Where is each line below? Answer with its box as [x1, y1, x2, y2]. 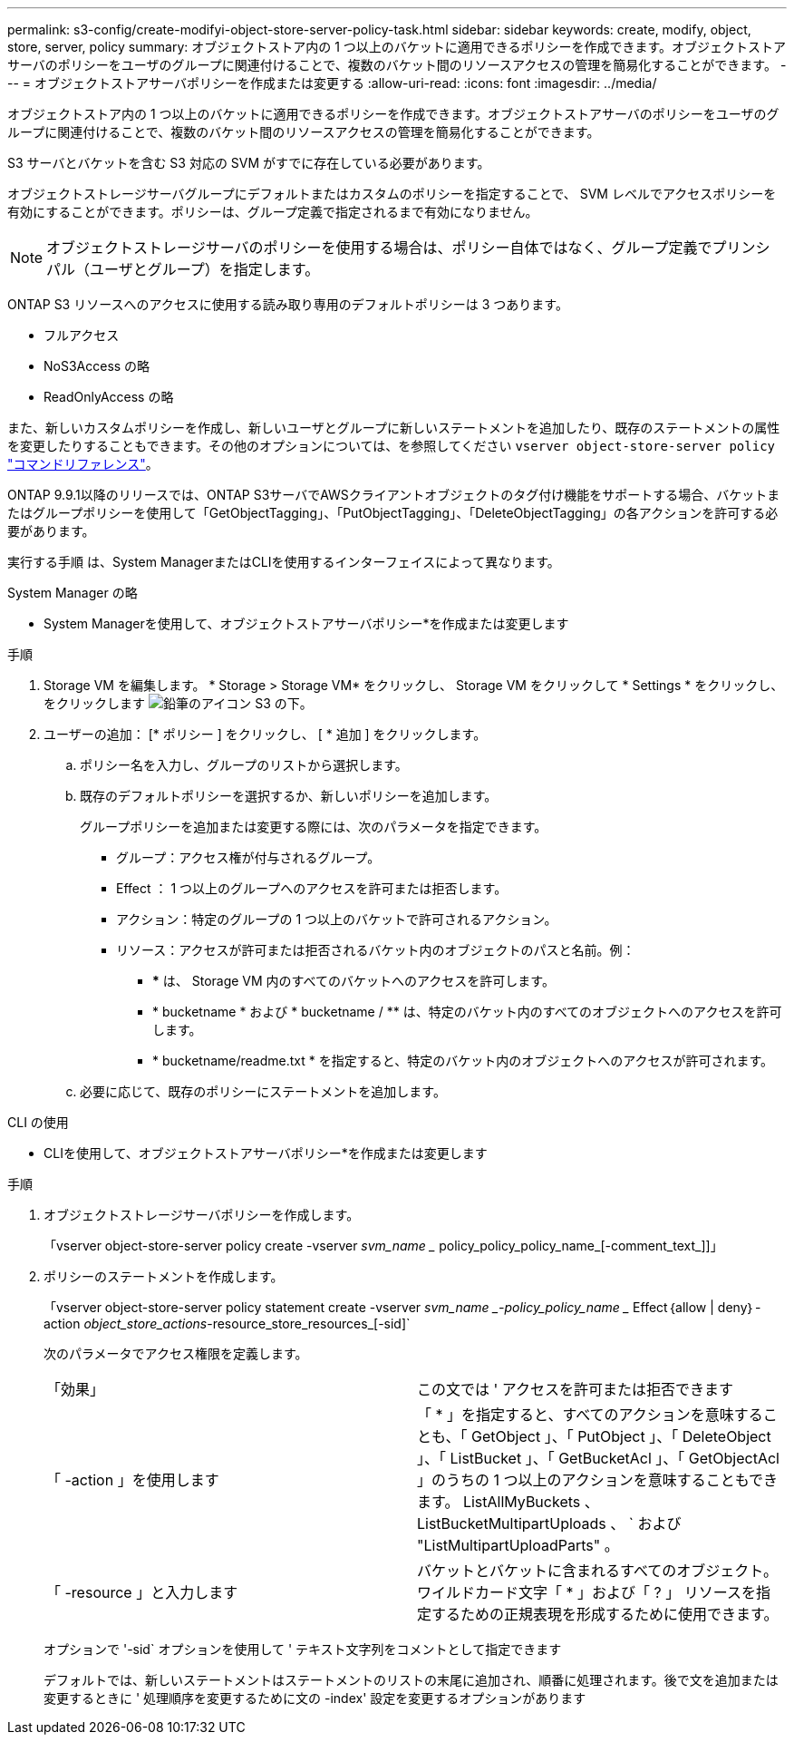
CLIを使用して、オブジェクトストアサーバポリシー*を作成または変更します [44, 1145, 488, 1161]
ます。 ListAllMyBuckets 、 [417, 1493, 599, 1511]
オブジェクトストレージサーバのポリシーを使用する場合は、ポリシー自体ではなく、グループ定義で [46, 238, 712, 257]
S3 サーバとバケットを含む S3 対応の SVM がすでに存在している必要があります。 [7, 155, 490, 170]
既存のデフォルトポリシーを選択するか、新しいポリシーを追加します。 [80, 788, 498, 803]
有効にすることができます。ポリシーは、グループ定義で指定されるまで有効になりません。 [7, 204, 538, 219]
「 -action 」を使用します [46, 1471, 219, 1489]
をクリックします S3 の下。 [44, 696, 313, 711]
